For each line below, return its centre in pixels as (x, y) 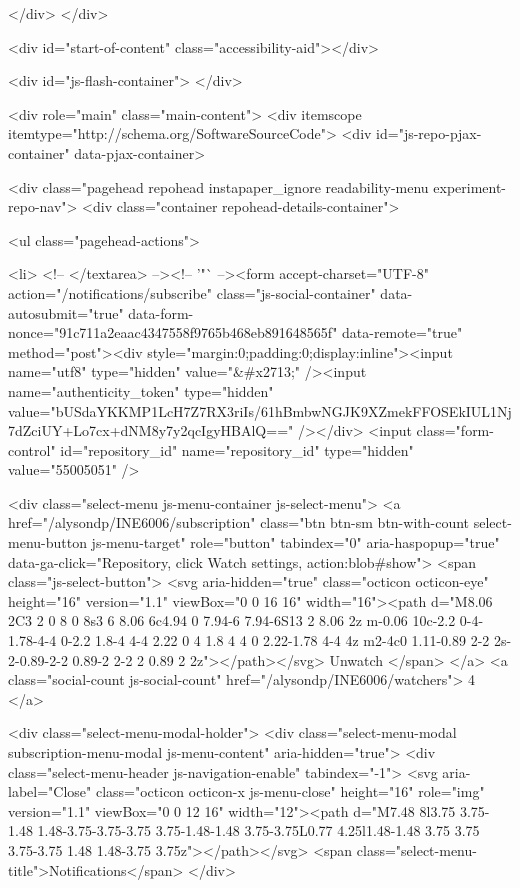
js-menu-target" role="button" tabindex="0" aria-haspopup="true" (295, 542)
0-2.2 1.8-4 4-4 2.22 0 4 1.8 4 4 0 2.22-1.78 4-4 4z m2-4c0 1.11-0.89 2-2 (275, 640)
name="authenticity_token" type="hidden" (141, 390)
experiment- (470, 186)
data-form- (161, 312)
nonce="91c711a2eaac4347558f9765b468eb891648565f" (173, 332)
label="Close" (50, 791)
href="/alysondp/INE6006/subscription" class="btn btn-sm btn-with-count (239, 522)
